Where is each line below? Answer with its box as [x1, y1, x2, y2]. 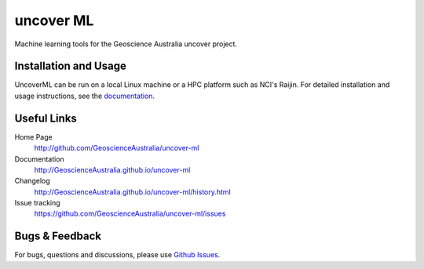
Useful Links [14, 111, 78, 125]
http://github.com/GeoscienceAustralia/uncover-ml [34, 144, 199, 153]
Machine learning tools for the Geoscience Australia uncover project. [14, 39, 238, 49]
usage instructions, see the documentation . [14, 91, 155, 100]
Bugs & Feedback [14, 230, 102, 243]
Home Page [14, 132, 53, 141]
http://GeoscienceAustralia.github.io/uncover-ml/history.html [34, 187, 231, 196]
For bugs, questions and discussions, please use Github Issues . [14, 250, 221, 260]
